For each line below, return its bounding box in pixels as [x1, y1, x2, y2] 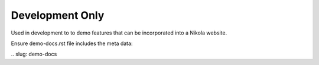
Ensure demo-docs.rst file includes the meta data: [11, 40, 133, 47]
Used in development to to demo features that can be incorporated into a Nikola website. [11, 29, 227, 36]
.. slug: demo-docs [11, 50, 57, 58]
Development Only [11, 9, 105, 22]
